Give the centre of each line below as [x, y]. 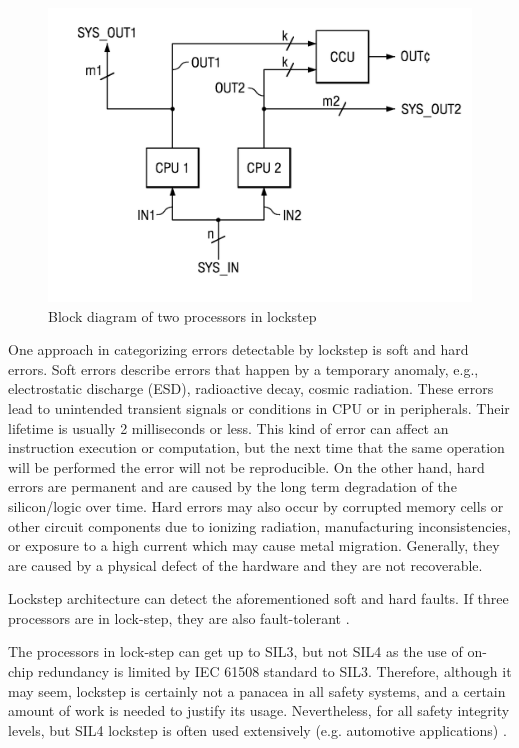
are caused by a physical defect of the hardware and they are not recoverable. [245, 564]
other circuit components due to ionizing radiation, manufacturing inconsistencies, [259, 525]
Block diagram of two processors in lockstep [182, 315]
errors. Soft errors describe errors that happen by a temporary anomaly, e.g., [243, 368]
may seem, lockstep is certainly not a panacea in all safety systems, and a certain [257, 690]
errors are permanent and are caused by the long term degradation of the [232, 486]
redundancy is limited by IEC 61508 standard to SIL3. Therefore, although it [274, 671]
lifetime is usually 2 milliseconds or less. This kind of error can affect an [228, 427]
